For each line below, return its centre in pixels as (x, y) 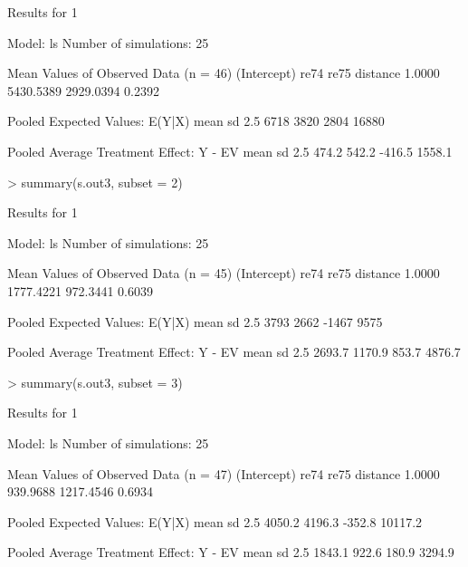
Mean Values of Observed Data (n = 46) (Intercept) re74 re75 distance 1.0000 (224, 73)
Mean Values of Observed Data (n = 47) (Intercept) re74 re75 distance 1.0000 (224, 473)
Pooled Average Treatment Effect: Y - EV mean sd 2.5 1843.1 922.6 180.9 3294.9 (231, 552)
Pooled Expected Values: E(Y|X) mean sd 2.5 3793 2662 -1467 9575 (195, 321)
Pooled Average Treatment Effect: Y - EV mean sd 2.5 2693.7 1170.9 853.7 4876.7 (234, 352)
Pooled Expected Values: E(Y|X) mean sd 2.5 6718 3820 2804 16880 (196, 121)
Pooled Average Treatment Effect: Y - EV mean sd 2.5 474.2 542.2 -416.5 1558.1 (230, 151)
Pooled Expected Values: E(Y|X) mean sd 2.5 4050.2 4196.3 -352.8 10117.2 (215, 521)
